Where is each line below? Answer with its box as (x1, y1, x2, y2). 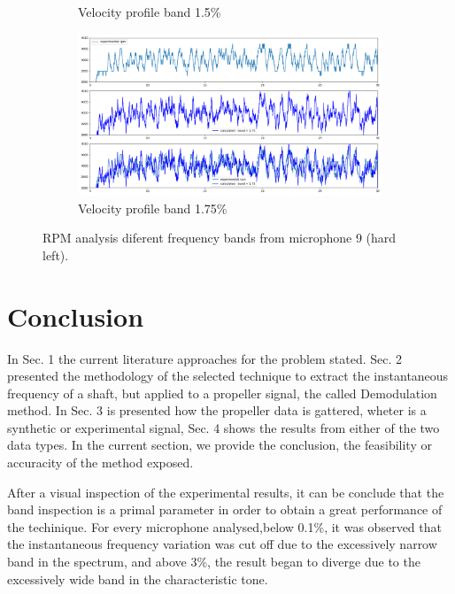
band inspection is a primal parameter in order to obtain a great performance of (7, 500, 443, 519)
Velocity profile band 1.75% (78, 198, 227, 217)
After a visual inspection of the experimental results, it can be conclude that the (7, 482, 444, 501)
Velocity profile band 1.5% (78, 3, 221, 20)
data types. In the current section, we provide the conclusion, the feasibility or (7, 436, 432, 454)
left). (42, 245, 69, 264)
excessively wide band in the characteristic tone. (7, 569, 268, 588)
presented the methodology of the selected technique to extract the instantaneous (7, 366, 449, 385)
